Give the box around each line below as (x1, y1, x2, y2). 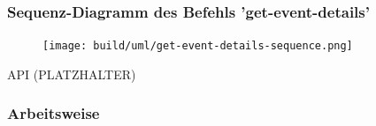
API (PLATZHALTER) (7, 64, 136, 83)
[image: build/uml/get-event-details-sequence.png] (42, 40, 353, 53)
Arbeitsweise (7, 102, 100, 124)
